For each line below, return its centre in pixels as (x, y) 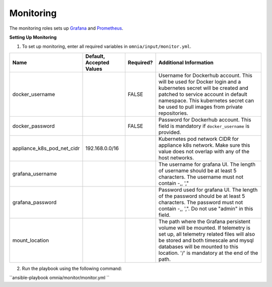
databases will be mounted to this (198, 246)
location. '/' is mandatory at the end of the (208, 253)
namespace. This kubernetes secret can (206, 101)
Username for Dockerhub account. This (206, 75)
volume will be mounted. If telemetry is (204, 228)
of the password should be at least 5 (202, 196)
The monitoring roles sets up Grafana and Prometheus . (66, 28)
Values (94, 69)
